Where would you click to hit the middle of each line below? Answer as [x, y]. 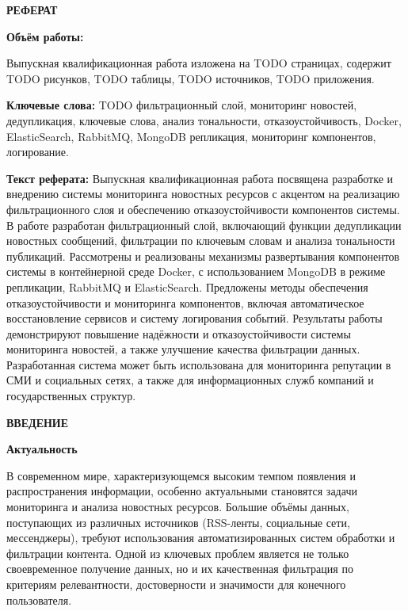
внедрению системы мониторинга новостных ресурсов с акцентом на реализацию [203, 194]
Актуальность [42, 449]
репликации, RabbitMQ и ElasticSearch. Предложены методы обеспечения [187, 286]
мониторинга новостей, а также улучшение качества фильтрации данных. [183, 349]
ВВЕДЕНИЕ [38, 422]
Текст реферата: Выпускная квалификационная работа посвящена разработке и [200, 178]
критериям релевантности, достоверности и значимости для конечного [176, 584]
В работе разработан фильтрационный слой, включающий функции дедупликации [204, 225]
